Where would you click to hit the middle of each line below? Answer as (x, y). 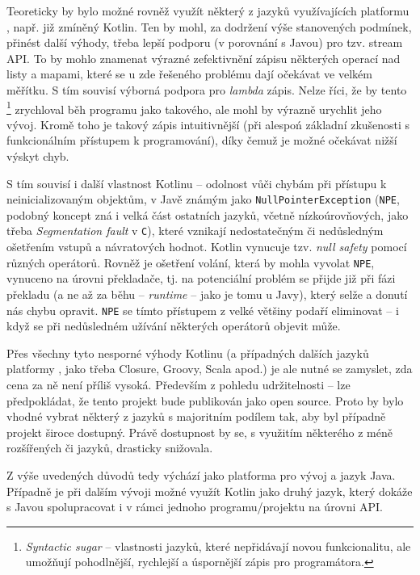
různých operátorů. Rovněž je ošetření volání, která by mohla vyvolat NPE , (191, 262)
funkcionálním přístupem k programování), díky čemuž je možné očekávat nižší (202, 140)
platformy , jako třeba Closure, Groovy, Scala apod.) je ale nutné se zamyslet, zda (210, 369)
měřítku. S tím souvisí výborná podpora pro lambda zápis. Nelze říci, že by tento (207, 89)
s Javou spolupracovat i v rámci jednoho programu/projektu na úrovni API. (195, 507)
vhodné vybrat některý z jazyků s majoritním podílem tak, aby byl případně (196, 416)
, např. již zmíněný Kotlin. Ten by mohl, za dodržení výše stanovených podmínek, (209, 26)
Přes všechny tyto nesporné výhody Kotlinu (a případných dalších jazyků (188, 353)
